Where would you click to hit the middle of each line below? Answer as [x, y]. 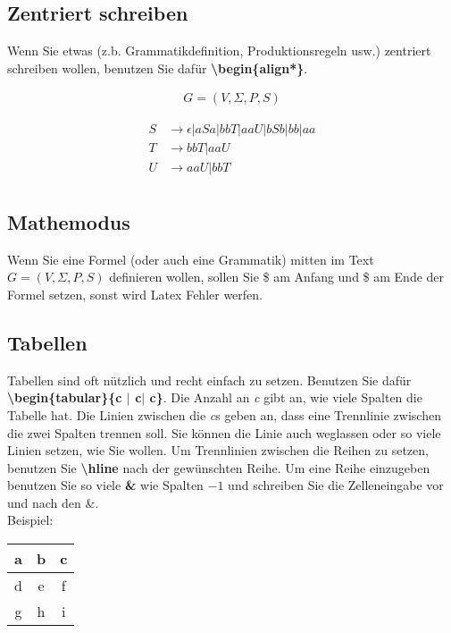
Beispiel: [30, 520]
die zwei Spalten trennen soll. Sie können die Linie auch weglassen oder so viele [224, 432]
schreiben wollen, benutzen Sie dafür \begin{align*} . [158, 68]
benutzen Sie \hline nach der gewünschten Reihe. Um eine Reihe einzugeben [219, 467]
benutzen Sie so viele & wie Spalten [105, 485]
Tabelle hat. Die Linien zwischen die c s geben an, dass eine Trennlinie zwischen [224, 414]
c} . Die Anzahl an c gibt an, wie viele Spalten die [286, 397]
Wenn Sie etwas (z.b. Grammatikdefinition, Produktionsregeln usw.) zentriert [219, 51]
